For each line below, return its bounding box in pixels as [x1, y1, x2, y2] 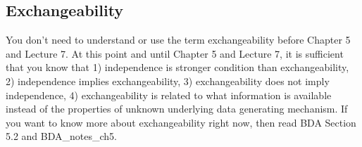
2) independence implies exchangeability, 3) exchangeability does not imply [6, 73, 330, 88]
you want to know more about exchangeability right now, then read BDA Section [6, 115, 356, 129]
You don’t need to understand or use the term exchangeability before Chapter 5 [6, 32, 351, 47]
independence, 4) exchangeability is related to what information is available [6, 87, 332, 102]
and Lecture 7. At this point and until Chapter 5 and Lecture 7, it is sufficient [6, 46, 344, 60]
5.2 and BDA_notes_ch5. [6, 129, 117, 143]
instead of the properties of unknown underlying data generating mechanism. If [6, 101, 348, 116]
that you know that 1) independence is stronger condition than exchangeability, [6, 60, 349, 75]
